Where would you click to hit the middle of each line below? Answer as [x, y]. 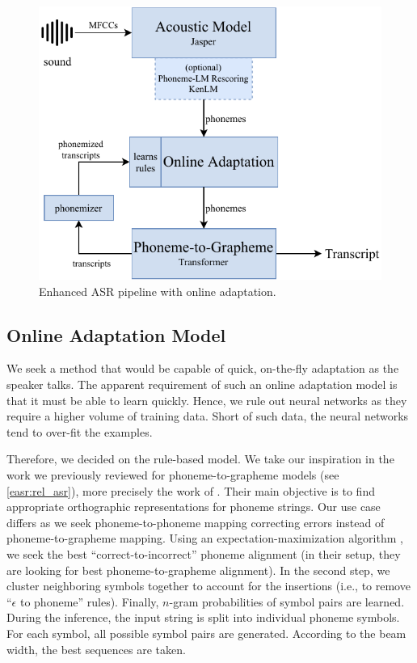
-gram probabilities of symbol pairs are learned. [287, 601]
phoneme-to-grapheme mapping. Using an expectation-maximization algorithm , [205, 538]
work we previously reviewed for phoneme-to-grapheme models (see [173, 475]
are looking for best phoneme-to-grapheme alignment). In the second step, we [198, 570]
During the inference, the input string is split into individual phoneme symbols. [203, 617]
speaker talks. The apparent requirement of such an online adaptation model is [202, 384]
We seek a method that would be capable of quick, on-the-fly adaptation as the [203, 368]
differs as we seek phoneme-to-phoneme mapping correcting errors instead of [196, 522]
